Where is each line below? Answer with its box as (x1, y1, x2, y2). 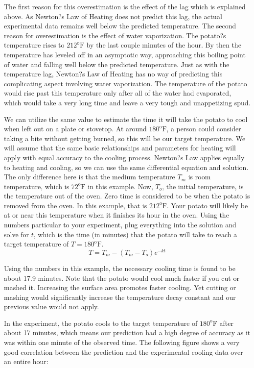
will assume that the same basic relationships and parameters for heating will (4, 143, 236, 153)
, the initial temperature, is (162, 181, 244, 191)
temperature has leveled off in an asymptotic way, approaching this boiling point (4, 49, 246, 59)
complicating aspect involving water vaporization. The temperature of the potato (4, 78, 247, 88)
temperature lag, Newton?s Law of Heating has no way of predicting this (4, 69, 223, 79)
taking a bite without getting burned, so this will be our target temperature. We (4, 133, 246, 143)
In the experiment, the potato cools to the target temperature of (4, 318, 198, 328)
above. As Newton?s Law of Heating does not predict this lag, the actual (4, 11, 222, 21)
